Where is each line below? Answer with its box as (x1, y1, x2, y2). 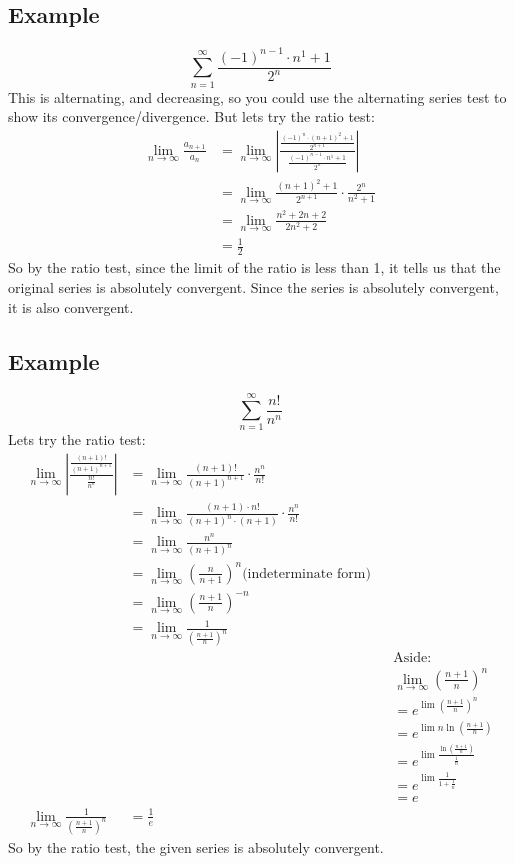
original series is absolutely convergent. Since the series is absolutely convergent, (8, 276, 499, 297)
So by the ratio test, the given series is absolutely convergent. (8, 836, 384, 857)
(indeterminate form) (242, 566, 371, 581)
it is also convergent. (8, 296, 134, 317)
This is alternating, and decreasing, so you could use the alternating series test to (8, 86, 507, 107)
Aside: (393, 651, 432, 666)
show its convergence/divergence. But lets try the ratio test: (8, 106, 375, 127)
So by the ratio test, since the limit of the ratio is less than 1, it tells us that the (8, 257, 501, 278)
